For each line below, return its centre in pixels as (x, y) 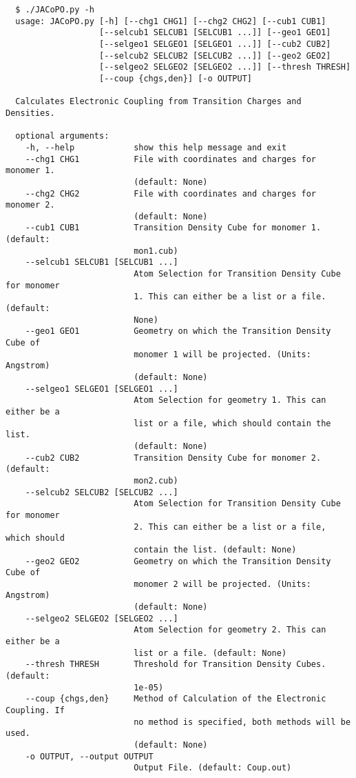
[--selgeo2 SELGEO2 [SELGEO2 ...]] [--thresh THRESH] (225, 67)
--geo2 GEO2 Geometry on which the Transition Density (178, 561)
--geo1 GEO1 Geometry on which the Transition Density (178, 331)
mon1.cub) (156, 251)
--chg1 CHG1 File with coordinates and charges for (171, 159)
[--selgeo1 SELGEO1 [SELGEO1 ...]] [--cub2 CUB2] (215, 44)
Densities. (30, 113)
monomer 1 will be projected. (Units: (222, 354)
